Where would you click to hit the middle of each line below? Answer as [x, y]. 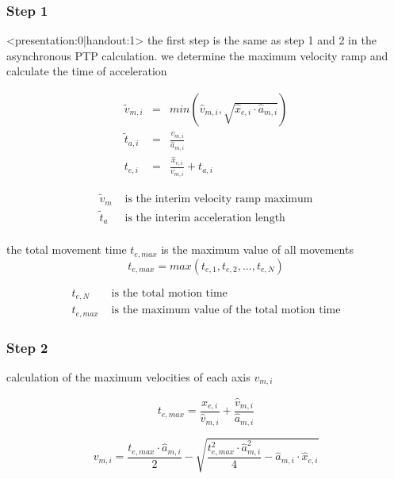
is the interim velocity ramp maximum [219, 199]
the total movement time [67, 249]
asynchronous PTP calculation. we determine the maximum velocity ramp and [197, 55]
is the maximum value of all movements [257, 249]
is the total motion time [169, 293]
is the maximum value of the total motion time [226, 310]
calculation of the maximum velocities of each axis [128, 376]
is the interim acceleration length [205, 218]
